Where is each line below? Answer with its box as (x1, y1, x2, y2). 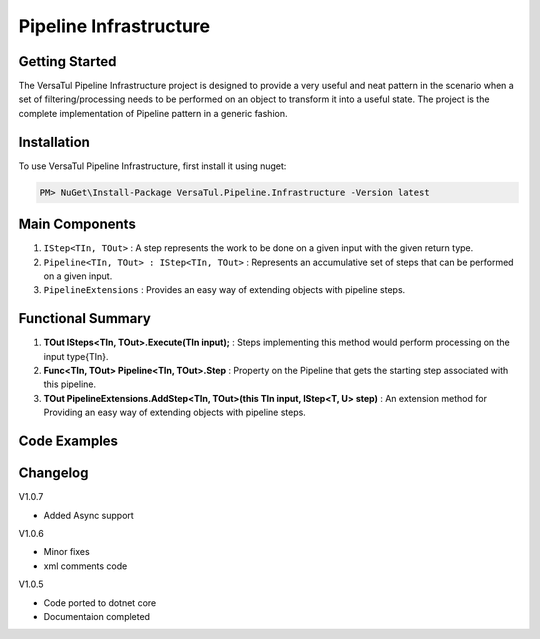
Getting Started (18, 53, 117, 70)
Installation (18, 133, 90, 150)
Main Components (18, 216, 137, 233)
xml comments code (43, 560, 128, 572)
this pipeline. (43, 378, 97, 390)
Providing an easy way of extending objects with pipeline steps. (43, 406, 307, 419)
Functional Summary (18, 310, 152, 327)
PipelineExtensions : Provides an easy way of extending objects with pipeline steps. (43, 284, 406, 296)
